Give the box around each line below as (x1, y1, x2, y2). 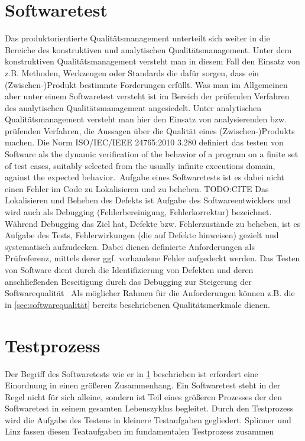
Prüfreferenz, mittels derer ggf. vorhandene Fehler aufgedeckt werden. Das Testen (5, 252, 300, 264)
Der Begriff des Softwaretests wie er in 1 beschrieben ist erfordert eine (5, 367, 258, 380)
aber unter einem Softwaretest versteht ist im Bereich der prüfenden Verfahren (5, 90, 290, 102)
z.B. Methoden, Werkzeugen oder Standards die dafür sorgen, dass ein (5, 66, 259, 79)
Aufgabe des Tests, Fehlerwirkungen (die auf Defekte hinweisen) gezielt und (5, 229, 279, 241)
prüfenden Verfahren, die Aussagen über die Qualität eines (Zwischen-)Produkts (5, 124, 295, 137)
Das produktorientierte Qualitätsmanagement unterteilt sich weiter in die (5, 32, 270, 44)
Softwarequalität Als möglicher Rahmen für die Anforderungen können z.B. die (5, 287, 295, 299)
